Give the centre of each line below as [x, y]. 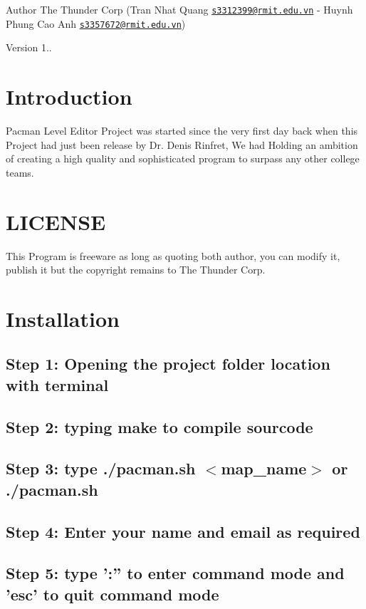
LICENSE [56, 221]
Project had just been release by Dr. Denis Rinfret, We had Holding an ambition [182, 144]
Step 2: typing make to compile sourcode [160, 426]
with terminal [57, 384]
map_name [264, 468]
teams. [20, 172]
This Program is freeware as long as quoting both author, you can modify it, [173, 255]
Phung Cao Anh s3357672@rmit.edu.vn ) [96, 23]
